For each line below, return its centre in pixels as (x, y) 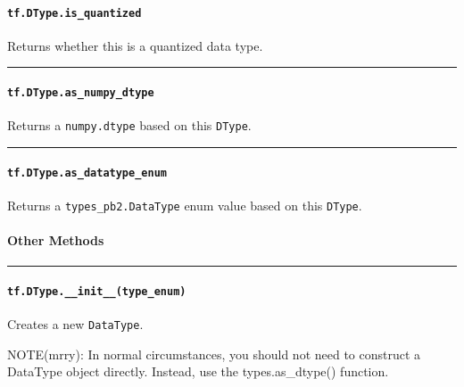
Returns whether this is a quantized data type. (135, 45)
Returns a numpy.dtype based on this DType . (129, 125)
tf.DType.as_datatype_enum (87, 173)
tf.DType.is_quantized (75, 13)
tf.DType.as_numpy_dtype (81, 93)
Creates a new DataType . (75, 324)
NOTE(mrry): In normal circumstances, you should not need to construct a (214, 354)
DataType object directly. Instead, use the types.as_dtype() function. (198, 371)
